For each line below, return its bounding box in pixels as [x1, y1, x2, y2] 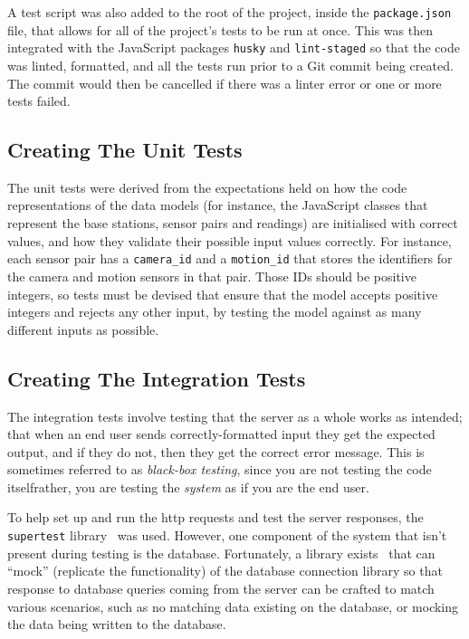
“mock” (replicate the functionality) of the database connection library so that [7, 561, 443, 580]
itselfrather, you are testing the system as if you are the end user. [7, 477, 369, 496]
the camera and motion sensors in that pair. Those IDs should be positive [7, 266, 416, 285]
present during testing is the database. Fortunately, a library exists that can [7, 543, 435, 562]
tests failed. [7, 91, 71, 110]
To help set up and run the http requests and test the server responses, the [7, 508, 424, 527]
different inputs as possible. [7, 319, 159, 339]
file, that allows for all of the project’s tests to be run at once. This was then [7, 20, 433, 39]
